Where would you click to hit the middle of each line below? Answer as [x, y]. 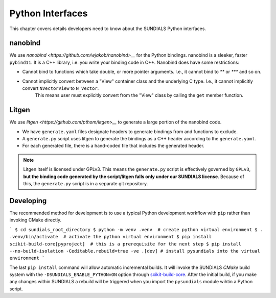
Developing [28, 201]
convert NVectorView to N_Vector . [61, 88]
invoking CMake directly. [36, 220]
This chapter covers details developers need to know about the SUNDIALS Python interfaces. [108, 29]
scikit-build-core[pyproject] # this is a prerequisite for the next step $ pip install [125, 244]
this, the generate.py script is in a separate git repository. [86, 184]
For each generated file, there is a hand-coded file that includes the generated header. [113, 146]
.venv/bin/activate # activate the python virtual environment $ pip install [111, 237]
